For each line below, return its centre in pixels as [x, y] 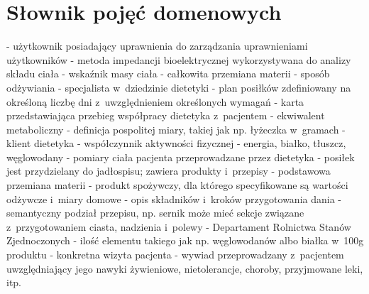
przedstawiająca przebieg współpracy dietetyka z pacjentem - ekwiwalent [166, 115]
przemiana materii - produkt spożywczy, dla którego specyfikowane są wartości [177, 185]
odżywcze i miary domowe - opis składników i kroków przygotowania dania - [174, 198]
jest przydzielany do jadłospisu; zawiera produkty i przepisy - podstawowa [169, 171]
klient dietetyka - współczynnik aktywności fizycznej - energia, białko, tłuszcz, [176, 143]
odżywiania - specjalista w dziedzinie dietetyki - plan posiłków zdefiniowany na [179, 87]
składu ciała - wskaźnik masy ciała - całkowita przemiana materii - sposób [168, 73]
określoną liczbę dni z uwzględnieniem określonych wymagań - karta [155, 101]
